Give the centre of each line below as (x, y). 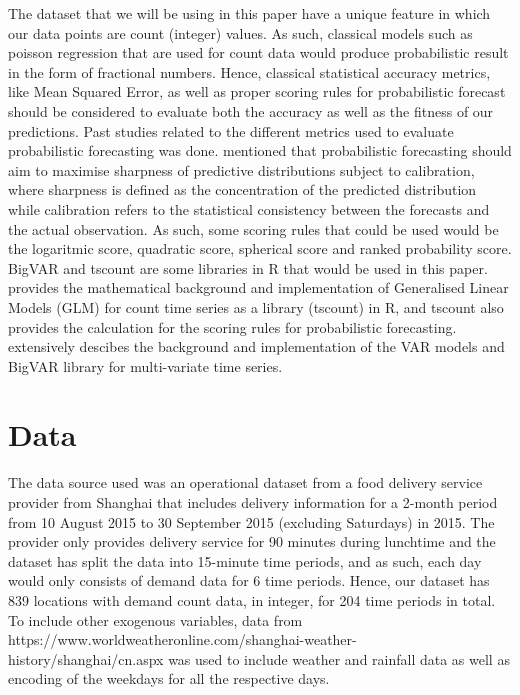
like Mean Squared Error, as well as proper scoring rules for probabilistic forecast (257, 91)
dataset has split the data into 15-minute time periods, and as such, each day (245, 560)
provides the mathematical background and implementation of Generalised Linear (258, 287)
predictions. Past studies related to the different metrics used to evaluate (231, 130)
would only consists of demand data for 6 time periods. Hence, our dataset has (249, 580)
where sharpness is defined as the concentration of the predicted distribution (242, 189)
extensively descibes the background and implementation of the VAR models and (256, 346)
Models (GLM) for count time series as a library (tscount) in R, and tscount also (256, 306)
